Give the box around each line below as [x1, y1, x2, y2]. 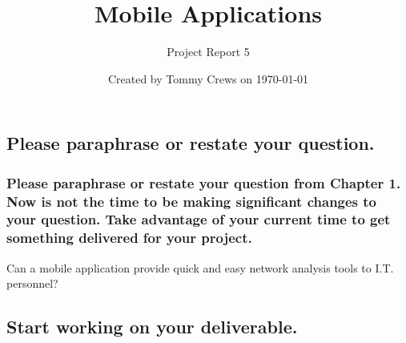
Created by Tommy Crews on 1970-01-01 [107, 70, 309, 87]
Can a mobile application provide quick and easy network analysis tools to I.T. [6, 259, 394, 276]
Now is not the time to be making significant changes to [6, 191, 377, 211]
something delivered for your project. [6, 228, 252, 248]
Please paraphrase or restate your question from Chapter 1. [6, 172, 401, 192]
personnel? [6, 275, 58, 292]
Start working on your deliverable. [6, 314, 298, 339]
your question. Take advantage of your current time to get [6, 209, 391, 229]
